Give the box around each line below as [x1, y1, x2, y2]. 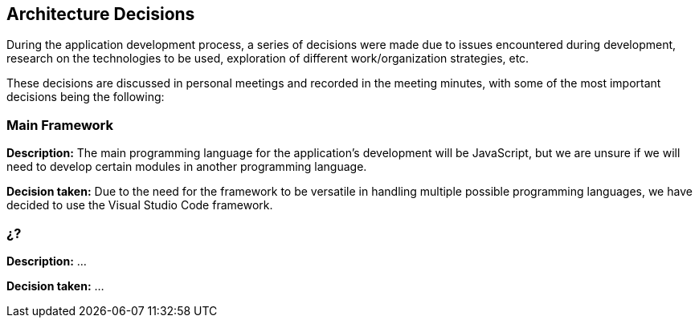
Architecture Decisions [6, 4, 195, 24]
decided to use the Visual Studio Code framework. [6, 198, 273, 213]
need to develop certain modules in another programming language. [6, 160, 367, 174]
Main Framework [6, 116, 114, 133]
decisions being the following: [6, 90, 165, 104]
